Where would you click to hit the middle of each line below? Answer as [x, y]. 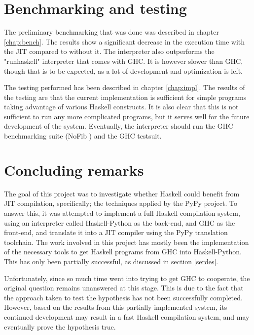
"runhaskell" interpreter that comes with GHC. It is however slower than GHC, [124, 61]
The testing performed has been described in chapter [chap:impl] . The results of [125, 87]
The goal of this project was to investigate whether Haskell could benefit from [122, 193]
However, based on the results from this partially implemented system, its [116, 307]
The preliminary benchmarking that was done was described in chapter [111, 32]
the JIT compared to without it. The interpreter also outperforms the [109, 51]
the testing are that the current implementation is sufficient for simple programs [125, 97]
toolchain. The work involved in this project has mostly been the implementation [127, 242]
